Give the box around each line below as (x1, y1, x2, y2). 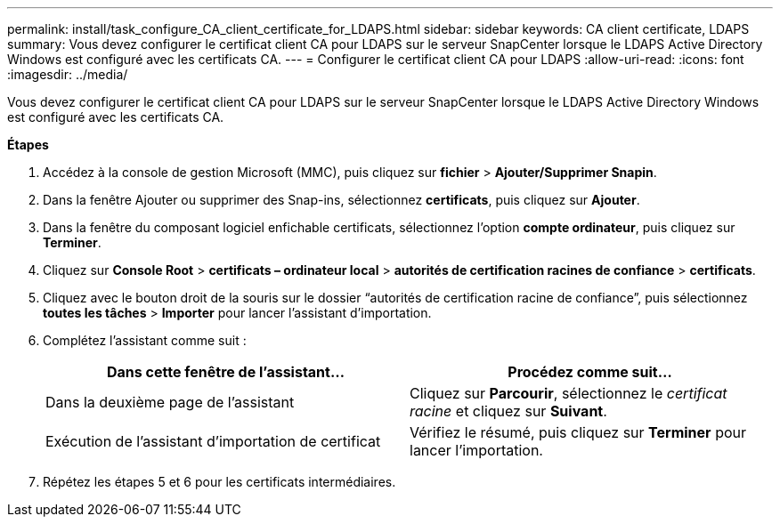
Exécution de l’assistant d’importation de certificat (45, 432, 381, 450)
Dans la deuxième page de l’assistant (45, 393, 295, 411)
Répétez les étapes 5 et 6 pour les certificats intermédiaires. (43, 474, 396, 489)
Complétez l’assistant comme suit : (43, 333, 247, 348)
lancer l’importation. (410, 441, 543, 459)
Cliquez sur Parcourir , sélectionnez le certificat (410, 384, 727, 402)
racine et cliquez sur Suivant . (410, 402, 607, 420)
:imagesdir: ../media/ (7, 67, 128, 82)
